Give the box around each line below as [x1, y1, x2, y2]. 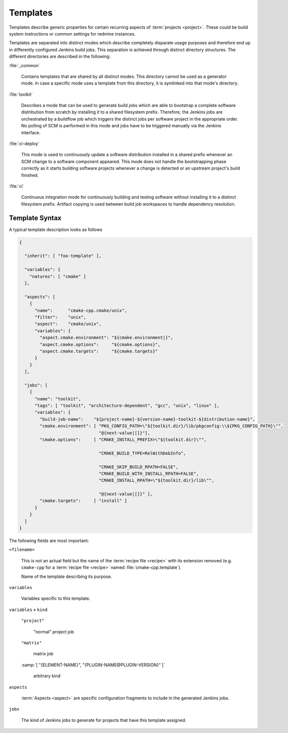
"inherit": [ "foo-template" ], [24, 253, 102, 259]
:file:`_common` [9, 62, 40, 68]
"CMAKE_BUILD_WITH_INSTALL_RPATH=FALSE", [98, 471, 199, 476]
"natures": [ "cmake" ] [29, 274, 86, 279]
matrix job [33, 651, 54, 657]
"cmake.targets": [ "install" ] [39, 498, 127, 504]
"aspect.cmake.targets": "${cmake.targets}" [39, 348, 158, 354]
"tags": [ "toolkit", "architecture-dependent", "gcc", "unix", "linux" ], [35, 403, 220, 408]
